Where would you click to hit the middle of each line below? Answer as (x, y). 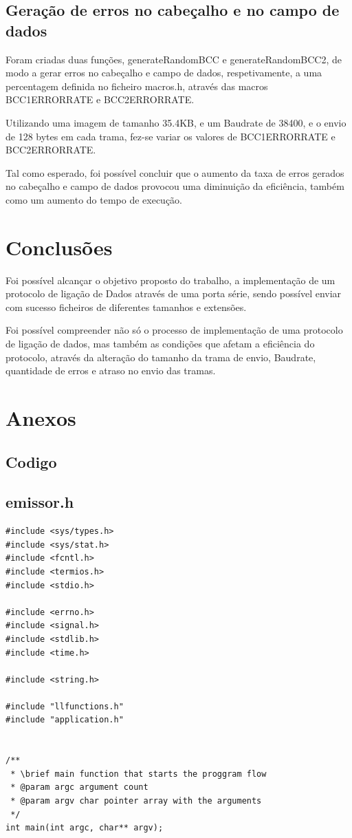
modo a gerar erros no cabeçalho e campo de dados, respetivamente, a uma (164, 73)
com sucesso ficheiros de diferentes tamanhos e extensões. (126, 307)
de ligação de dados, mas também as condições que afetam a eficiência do (160, 344)
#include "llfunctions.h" (65, 706)
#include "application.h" (65, 720)
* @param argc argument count (79, 787)
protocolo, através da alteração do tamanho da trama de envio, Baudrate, (161, 357)
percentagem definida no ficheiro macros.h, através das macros (137, 86)
